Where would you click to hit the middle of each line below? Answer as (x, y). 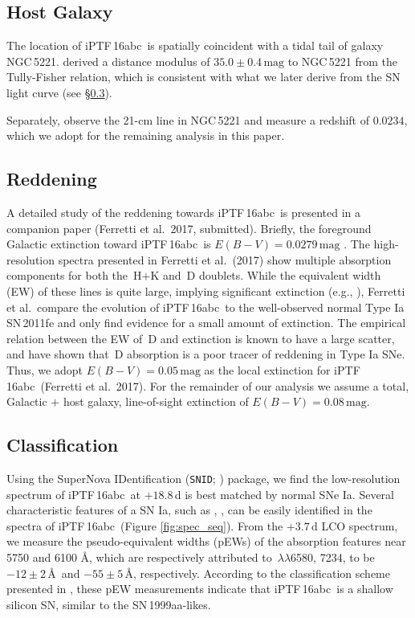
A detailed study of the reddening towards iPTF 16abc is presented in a (184, 212)
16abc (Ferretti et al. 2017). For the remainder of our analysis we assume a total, (208, 385)
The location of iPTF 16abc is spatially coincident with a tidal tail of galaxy (195, 45)
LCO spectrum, (360, 525)
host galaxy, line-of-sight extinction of (156, 401)
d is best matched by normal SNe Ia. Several (284, 494)
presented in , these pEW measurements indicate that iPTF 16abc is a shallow (200, 589)
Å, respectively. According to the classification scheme (257, 573)
